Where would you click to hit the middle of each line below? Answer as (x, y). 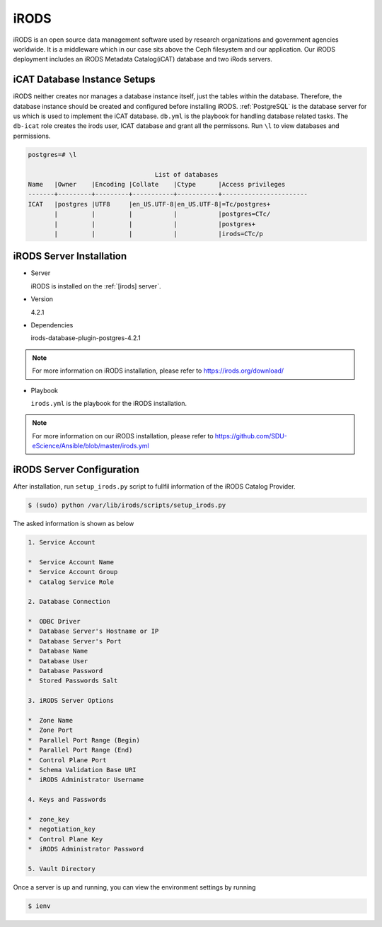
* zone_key (49, 819)
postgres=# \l (52, 154)
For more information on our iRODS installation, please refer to (123, 436)
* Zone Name (51, 720)
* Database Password (65, 671)
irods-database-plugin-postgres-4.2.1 (86, 338)
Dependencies (52, 325)
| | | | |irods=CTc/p (158, 234)
